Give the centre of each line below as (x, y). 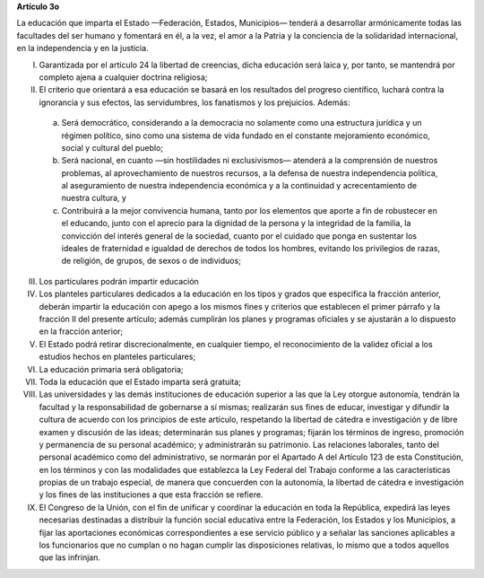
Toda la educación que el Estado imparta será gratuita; (140, 381)
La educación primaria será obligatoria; (111, 369)
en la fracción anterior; (81, 331)
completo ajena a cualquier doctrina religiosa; (123, 77)
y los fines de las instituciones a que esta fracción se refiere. (151, 495)
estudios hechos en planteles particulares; (117, 357)
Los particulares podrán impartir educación (119, 281)
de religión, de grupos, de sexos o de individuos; (151, 261)
